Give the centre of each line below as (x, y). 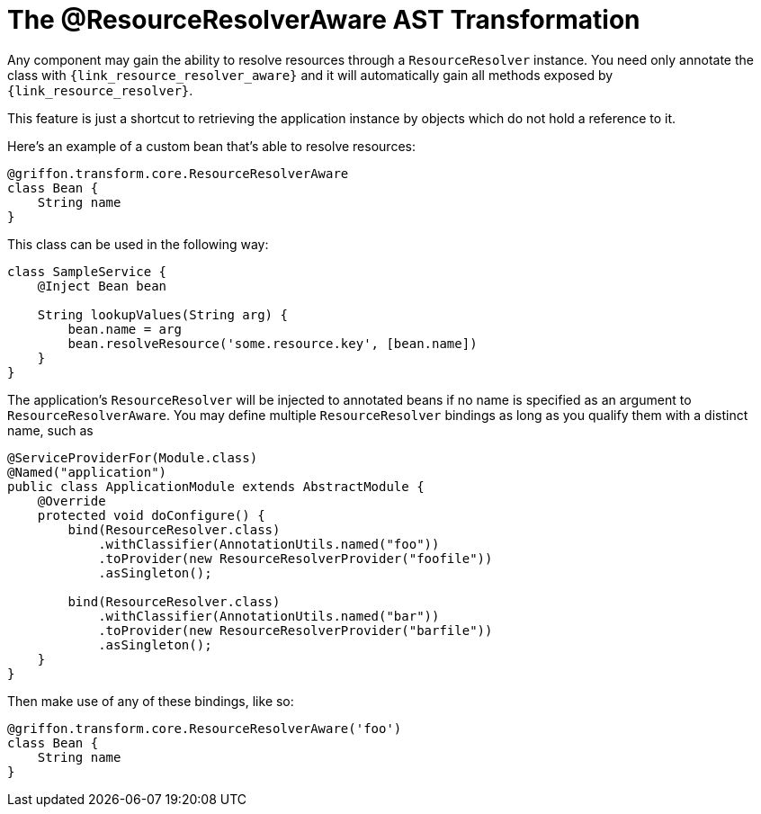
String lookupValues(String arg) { (162, 314)
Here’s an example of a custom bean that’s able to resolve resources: (211, 146)
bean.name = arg (125, 329)
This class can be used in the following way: (138, 244)
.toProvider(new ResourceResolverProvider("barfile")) (295, 630)
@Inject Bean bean (102, 286)
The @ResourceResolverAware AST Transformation (324, 20)
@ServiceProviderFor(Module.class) (133, 457)
